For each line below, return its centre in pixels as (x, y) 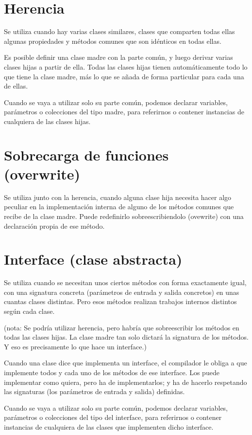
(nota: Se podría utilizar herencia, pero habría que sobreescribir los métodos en (122, 327)
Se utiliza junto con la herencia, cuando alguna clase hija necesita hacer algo (118, 197)
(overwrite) (42, 173)
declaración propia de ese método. (54, 226)
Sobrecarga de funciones (86, 154)
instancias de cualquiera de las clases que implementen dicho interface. (109, 427)
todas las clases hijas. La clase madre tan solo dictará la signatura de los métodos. (126, 337)
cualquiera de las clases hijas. (47, 121)
